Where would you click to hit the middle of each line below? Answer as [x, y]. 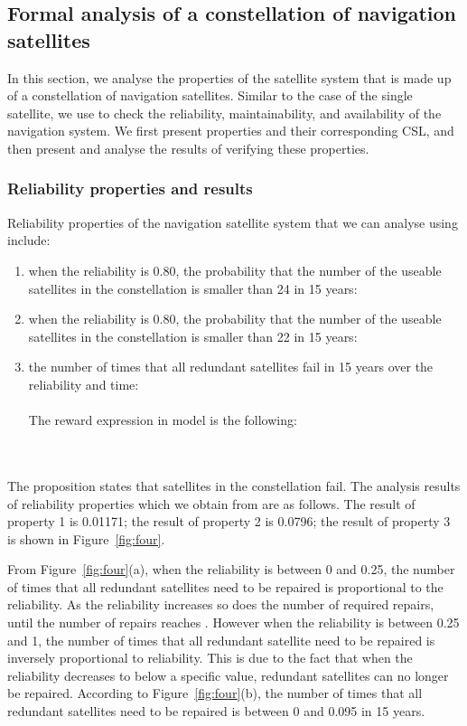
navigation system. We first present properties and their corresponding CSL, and [231, 131]
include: [29, 240]
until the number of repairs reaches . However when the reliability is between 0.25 [233, 622]
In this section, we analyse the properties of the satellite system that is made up [229, 77]
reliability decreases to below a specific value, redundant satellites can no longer [228, 675]
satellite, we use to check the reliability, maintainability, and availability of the [224, 113]
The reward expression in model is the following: [163, 420]
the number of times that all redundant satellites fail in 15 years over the [231, 367]
